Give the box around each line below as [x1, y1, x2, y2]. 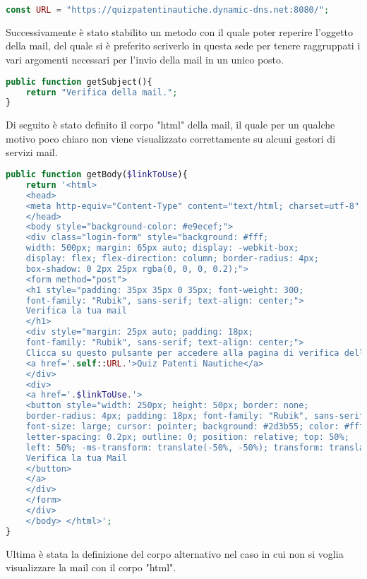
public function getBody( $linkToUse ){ [6, 169, 188, 180]
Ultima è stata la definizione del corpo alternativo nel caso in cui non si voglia [6, 546, 344, 561]
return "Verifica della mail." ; [25, 87, 178, 97]
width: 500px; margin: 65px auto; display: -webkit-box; [25, 243, 299, 253]
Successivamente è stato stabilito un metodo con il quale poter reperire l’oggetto [6, 24, 353, 39]
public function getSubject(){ [6, 76, 152, 87]
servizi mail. [6, 145, 58, 160]
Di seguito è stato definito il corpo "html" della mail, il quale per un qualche [6, 117, 335, 132]
